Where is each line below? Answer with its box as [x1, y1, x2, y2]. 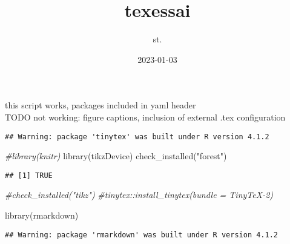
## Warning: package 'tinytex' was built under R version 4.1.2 [5, 132, 269, 141]
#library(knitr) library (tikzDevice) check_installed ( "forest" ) [5, 150, 227, 162]
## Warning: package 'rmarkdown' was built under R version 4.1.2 [5, 230, 278, 239]
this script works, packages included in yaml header [5, 99, 196, 111]
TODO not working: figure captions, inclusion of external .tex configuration [5, 110, 286, 123]
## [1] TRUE [5, 171, 53, 180]
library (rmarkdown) [5, 209, 79, 221]
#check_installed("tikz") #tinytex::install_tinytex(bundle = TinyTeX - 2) [5, 188, 274, 201]
